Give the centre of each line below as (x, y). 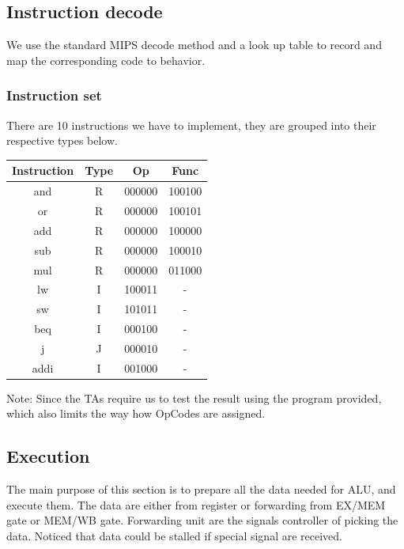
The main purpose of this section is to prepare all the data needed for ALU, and (201, 489)
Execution (48, 456)
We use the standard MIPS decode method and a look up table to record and (194, 45)
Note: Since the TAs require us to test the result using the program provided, (194, 398)
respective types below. (62, 140)
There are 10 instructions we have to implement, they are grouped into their (191, 125)
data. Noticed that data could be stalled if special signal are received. (174, 536)
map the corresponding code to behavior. (106, 60)
